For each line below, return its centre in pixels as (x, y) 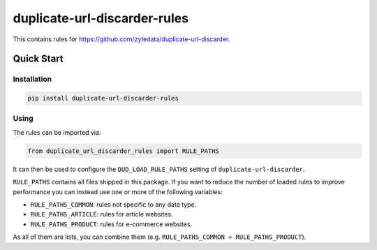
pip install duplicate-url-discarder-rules (103, 98)
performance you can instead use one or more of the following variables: (118, 191)
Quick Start (38, 59)
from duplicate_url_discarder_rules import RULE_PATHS (123, 151)
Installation (32, 79)
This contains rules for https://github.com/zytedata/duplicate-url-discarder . (121, 39)
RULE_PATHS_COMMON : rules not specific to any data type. (113, 204)
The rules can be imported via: (57, 132)
